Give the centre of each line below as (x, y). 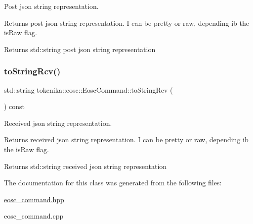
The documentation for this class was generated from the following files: (113, 183)
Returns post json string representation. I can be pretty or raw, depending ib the (126, 23)
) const (15, 106)
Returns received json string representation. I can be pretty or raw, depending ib (126, 140)
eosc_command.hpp (34, 199)
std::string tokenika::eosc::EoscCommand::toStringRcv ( (88, 89)
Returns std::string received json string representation (85, 166)
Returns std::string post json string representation (80, 49)
